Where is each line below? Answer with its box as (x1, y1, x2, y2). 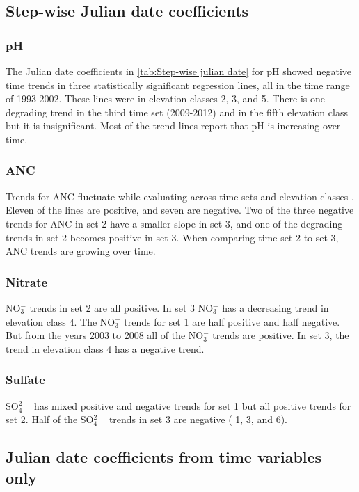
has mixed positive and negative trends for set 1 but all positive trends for (34, 398, 351, 413)
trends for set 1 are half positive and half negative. (124, 314, 340, 328)
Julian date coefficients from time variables (6, 446, 322, 468)
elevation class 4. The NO (6, 314, 115, 328)
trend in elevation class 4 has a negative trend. (6, 341, 205, 356)
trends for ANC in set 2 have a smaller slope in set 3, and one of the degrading (6, 216, 343, 230)
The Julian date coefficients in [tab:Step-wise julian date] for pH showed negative (6, 64, 352, 78)
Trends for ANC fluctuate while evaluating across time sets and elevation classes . (6, 189, 354, 203)
